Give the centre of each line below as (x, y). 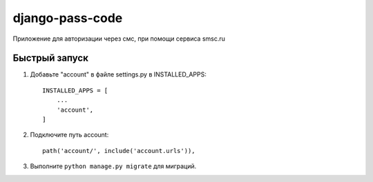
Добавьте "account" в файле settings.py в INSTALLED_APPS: (118, 74)
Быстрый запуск (51, 58)
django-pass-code (68, 18)
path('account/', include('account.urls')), (119, 151)
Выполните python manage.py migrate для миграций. (113, 166)
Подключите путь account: (69, 135)
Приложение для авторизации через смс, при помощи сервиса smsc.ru (119, 39)
